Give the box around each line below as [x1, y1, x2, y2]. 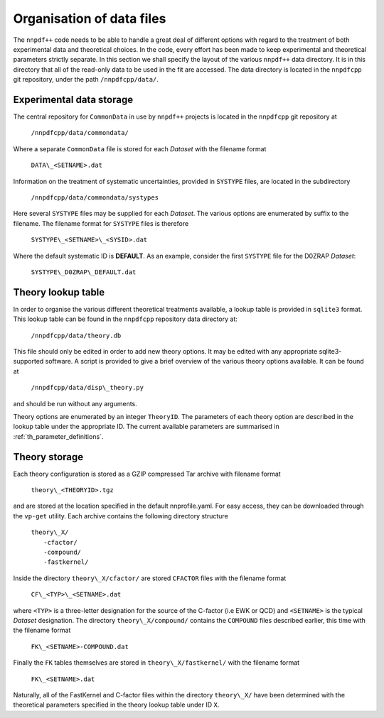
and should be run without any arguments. [13, 399, 138, 408]
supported [13, 357, 44, 366]
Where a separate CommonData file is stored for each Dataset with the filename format [13, 144, 267, 153]
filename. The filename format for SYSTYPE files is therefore [13, 219, 189, 227]
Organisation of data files [13, 11, 166, 26]
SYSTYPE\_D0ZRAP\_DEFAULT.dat [31, 268, 137, 276]
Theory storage [13, 451, 84, 463]
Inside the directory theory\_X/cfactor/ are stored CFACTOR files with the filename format [13, 574, 287, 582]
